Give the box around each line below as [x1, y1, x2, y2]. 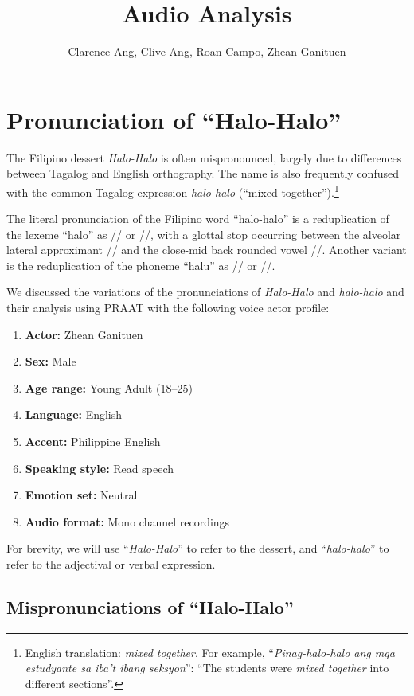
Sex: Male [25, 353, 76, 370]
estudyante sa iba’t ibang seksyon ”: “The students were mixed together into [25, 659, 389, 676]
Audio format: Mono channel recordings [25, 513, 230, 530]
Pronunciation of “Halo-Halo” [6, 103, 342, 135]
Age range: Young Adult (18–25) [25, 379, 193, 396]
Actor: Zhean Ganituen [25, 326, 143, 342]
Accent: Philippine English [25, 433, 161, 450]
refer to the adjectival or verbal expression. [6, 556, 216, 572]
